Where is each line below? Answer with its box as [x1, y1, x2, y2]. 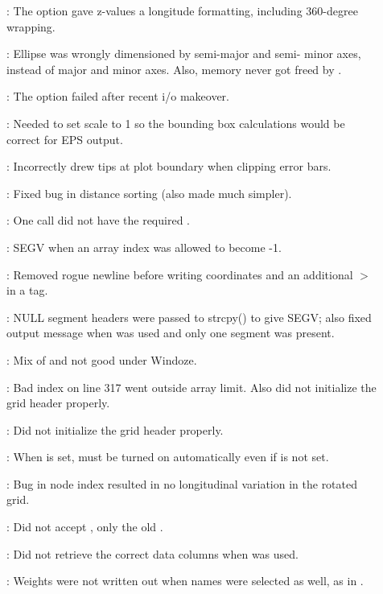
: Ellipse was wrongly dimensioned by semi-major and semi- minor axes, [6, 45, 361, 62]
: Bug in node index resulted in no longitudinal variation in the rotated [6, 475, 358, 492]
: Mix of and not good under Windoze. [6, 351, 197, 368]
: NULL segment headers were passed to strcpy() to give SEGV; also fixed [6, 308, 372, 325]
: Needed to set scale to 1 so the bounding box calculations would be [6, 114, 345, 131]
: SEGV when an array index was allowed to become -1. [6, 238, 282, 255]
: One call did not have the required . [6, 212, 190, 229]
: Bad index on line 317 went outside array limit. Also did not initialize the [6, 378, 377, 395]
